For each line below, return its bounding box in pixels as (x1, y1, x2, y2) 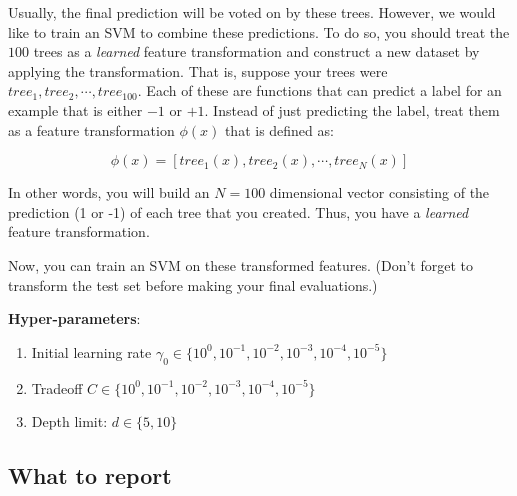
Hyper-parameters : (8, 308, 141, 329)
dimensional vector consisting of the (269, 182, 490, 203)
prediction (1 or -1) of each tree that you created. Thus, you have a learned (8, 201, 469, 222)
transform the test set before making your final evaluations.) (8, 274, 378, 295)
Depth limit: (31, 411, 108, 432)
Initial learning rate (31, 341, 152, 362)
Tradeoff (31, 377, 83, 398)
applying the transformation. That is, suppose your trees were (8, 60, 388, 81)
